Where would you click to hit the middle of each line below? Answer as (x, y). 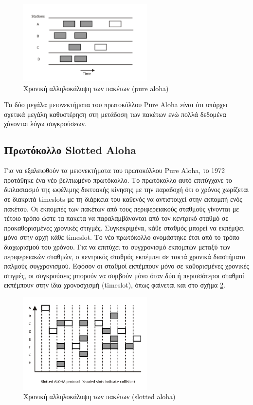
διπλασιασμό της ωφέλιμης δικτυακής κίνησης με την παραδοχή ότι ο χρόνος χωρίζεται (126, 189)
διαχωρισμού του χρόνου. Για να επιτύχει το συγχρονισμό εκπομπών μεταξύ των (117, 246)
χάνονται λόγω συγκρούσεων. (45, 124)
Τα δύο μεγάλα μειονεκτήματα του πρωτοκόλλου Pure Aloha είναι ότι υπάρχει (116, 105)
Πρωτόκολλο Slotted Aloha (70, 150)
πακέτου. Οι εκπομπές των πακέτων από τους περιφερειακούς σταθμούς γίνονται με (122, 208)
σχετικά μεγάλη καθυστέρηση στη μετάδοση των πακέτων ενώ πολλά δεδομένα (115, 114)
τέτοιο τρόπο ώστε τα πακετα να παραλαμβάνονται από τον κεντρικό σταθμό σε (116, 218)
